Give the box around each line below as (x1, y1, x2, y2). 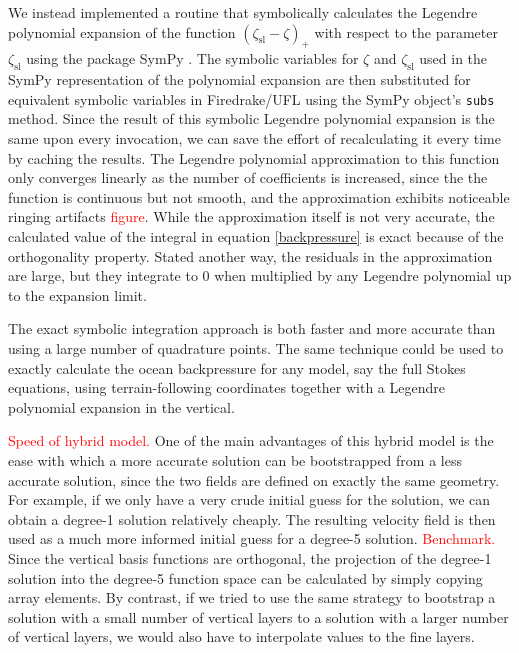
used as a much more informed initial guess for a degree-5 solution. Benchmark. (8, 528, 496, 549)
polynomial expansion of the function (8, 21, 236, 42)
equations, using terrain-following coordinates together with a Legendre (8, 377, 445, 398)
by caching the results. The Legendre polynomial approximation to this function (8, 147, 500, 168)
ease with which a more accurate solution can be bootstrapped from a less (8, 449, 462, 470)
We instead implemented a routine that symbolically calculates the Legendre (8, 2, 478, 22)
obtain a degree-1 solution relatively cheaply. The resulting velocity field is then (8, 508, 496, 529)
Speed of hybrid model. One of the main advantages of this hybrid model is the (8, 430, 494, 451)
